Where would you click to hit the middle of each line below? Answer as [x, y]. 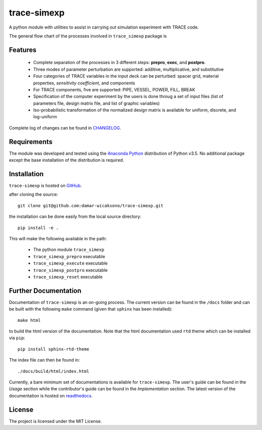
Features [23, 50]
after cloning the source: [33, 195]
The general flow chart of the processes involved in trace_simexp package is [88, 36]
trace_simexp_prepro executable [69, 256]
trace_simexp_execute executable [70, 263]
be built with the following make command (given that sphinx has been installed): [91, 309]
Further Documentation [45, 290]
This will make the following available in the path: [58, 239]
